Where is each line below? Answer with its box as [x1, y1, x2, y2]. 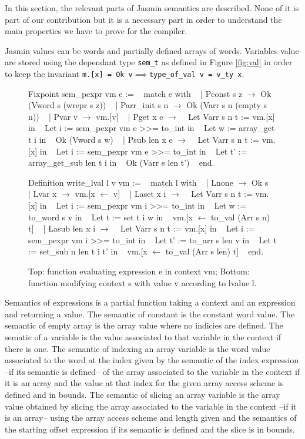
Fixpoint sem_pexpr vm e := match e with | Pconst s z [28, 87, 243, 99]
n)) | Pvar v [28, 110, 78, 122]
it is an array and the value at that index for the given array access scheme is [5, 377, 284, 389]
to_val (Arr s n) [211, 210, 270, 223]
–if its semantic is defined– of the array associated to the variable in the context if [5, 365, 300, 377]
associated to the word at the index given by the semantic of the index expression [5, 354, 299, 366]
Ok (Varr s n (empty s [186, 99, 267, 111]
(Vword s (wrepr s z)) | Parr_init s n [28, 99, 169, 111]
